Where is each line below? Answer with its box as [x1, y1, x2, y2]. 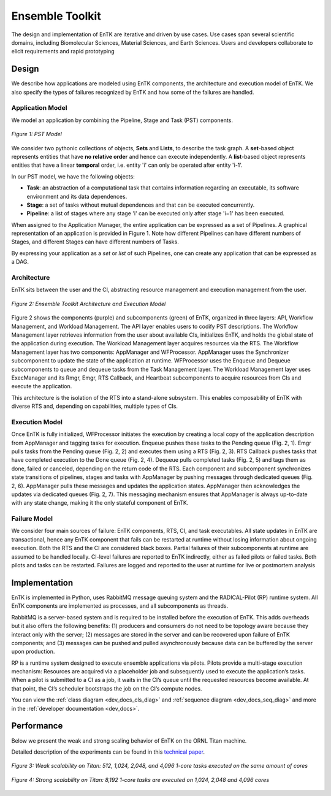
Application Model [11, 104, 67, 112]
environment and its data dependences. [26, 193, 127, 200]
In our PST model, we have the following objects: [11, 172, 135, 180]
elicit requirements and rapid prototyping [11, 48, 115, 55]
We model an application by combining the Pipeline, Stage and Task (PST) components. [11, 117, 233, 124]
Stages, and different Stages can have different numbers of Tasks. [11, 238, 179, 245]
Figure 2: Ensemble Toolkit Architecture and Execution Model [11, 300, 166, 307]
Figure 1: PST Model [11, 131, 63, 138]
